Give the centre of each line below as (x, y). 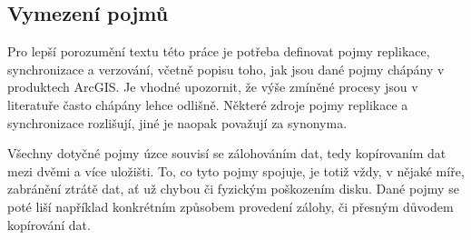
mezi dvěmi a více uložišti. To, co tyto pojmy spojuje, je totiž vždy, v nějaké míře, (236, 170)
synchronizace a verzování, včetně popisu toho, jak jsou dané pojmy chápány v (226, 69)
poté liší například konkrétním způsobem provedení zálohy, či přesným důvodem (231, 206)
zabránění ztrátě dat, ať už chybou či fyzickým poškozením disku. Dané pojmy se (233, 189)
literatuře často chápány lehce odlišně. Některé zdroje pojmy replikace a (208, 104)
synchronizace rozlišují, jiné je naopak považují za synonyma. (177, 122)
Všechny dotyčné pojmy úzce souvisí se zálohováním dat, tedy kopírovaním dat (227, 153)
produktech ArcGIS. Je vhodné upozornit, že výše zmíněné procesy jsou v (213, 87)
